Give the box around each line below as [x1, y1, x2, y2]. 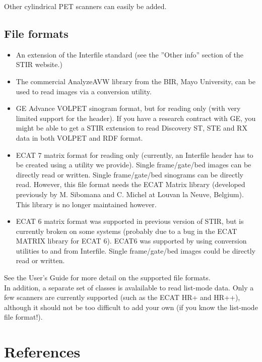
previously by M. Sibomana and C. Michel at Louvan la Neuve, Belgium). [16, 189, 244, 199]
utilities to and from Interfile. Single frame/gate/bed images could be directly [16, 245, 255, 256]
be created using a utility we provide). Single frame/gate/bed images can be [16, 159, 251, 170]
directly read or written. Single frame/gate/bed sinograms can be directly [16, 169, 243, 179]
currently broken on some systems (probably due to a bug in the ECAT [16, 225, 237, 236]
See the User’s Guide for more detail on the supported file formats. [4, 272, 211, 283]
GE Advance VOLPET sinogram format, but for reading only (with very [16, 103, 241, 113]
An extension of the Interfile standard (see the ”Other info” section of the [16, 49, 243, 59]
